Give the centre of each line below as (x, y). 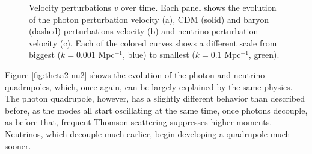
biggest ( (45, 54)
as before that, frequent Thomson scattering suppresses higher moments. (139, 122)
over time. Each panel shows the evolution (199, 7)
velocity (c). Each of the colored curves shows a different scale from (153, 42)
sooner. (18, 145)
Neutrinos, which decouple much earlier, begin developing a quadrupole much (148, 133)
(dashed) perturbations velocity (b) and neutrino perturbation (144, 31)
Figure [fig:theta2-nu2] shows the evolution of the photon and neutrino (135, 74)
